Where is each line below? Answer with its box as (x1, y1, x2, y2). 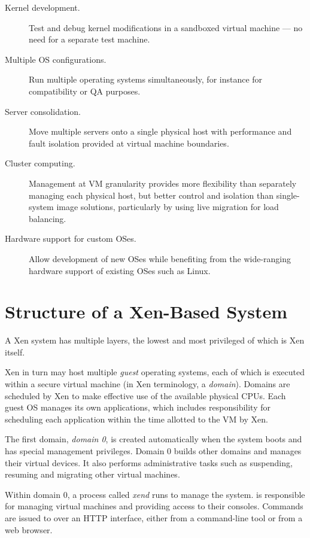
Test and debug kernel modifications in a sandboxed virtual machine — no (29, 21, 303, 34)
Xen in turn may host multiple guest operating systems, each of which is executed (5, 366, 305, 378)
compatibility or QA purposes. (29, 84, 141, 97)
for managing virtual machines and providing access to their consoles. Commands (5, 500, 303, 512)
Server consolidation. (5, 105, 81, 117)
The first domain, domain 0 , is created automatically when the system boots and (5, 433, 302, 445)
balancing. (29, 212, 66, 224)
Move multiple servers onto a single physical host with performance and (29, 125, 292, 138)
